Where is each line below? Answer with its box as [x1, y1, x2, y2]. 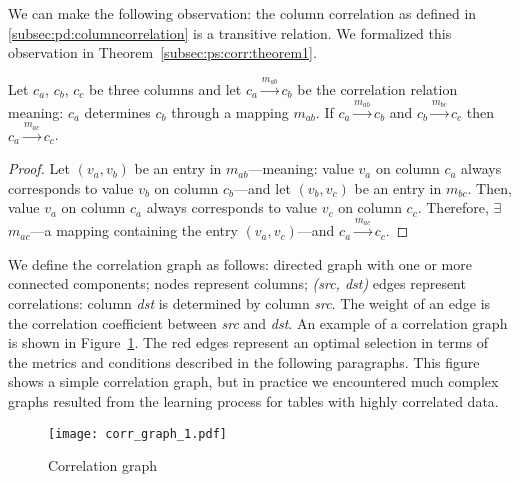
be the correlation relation [297, 78, 458, 99]
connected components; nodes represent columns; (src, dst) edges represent [8, 273, 466, 294]
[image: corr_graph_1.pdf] [48, 426, 227, 441]
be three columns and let [89, 78, 242, 99]
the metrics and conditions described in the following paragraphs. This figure [8, 351, 480, 372]
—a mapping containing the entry [30, 220, 238, 241]
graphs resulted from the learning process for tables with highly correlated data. [8, 390, 499, 411]
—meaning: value [248, 158, 354, 179]
